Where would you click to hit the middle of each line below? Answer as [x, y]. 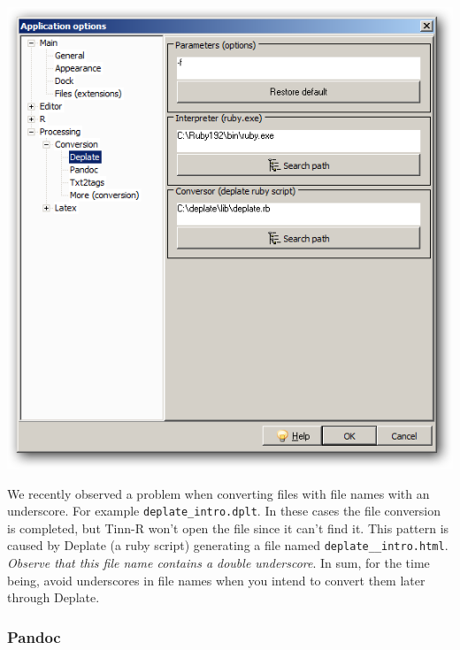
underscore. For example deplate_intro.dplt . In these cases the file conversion [224, 511]
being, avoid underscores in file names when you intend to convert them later [216, 580]
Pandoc [34, 636]
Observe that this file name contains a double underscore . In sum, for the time [218, 563]
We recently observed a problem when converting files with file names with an [218, 493]
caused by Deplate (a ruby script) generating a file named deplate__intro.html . [228, 545]
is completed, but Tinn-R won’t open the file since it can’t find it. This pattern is [228, 528]
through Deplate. [54, 597]
